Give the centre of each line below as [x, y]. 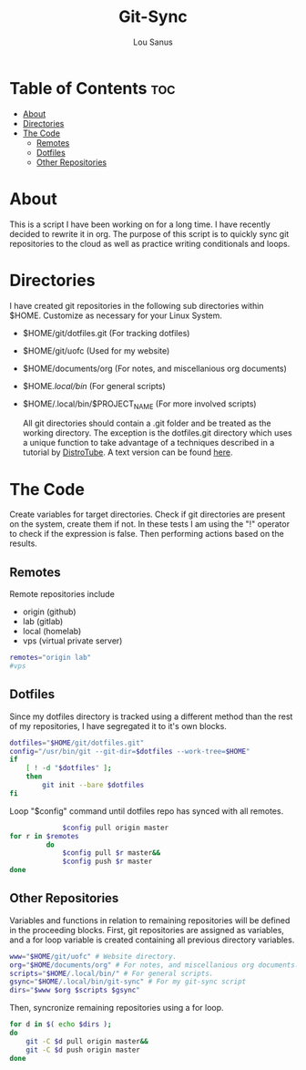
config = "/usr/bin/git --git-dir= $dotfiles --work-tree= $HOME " [130, 751]
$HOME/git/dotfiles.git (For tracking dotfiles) [106, 333]
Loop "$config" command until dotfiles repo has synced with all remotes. [147, 811]
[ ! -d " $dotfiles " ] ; [69, 768]
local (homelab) [52, 632]
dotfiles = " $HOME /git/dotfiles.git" [77, 743]
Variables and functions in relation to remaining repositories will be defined [150, 920]
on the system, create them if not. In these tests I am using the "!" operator [149, 524]
